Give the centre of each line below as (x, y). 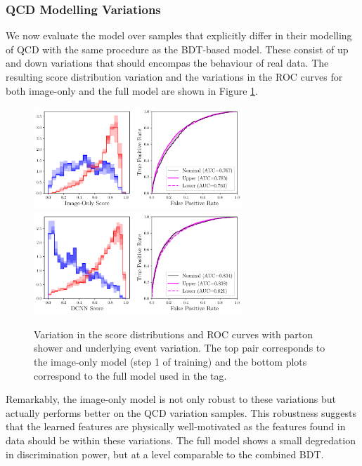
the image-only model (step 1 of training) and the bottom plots (170, 361)
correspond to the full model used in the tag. (130, 375)
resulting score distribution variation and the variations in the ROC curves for (174, 76)
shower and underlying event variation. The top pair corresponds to (180, 348)
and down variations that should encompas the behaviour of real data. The (167, 63)
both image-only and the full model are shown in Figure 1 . (132, 90)
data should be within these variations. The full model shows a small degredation (181, 440)
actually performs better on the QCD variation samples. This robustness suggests (181, 412)
